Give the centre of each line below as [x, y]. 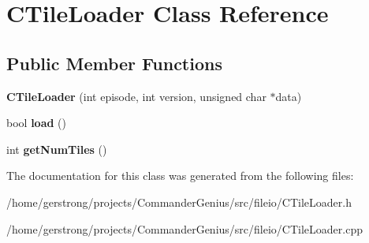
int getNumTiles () [57, 149]
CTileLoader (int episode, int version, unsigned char [136, 96]
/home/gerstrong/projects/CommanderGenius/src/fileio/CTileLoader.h [179, 202]
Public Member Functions [114, 63]
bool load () [36, 123]
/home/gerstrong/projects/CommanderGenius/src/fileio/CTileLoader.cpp [184, 228]
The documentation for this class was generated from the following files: [180, 176]
